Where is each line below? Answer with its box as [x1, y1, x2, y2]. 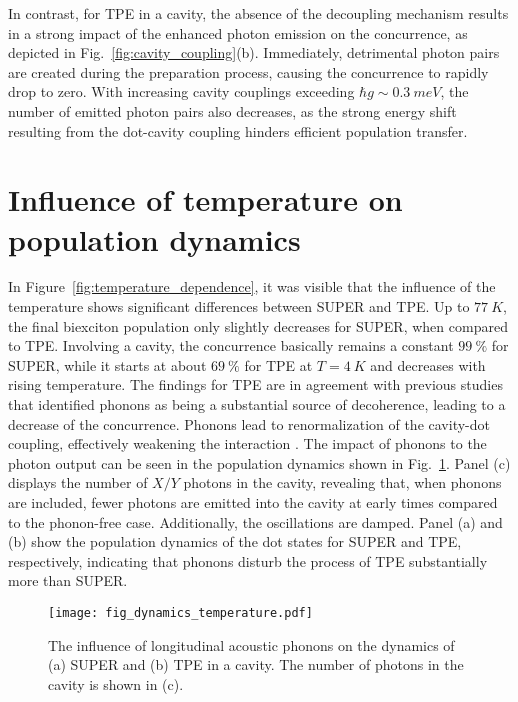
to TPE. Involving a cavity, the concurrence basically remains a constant [8, 335, 454, 356]
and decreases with [370, 354, 486, 375]
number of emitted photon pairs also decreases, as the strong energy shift [8, 100, 457, 121]
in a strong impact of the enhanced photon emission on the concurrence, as [8, 22, 468, 43]
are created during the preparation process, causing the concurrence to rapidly [8, 61, 489, 82]
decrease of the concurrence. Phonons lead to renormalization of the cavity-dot [8, 413, 490, 434]
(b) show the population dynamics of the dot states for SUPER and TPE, [8, 531, 462, 552]
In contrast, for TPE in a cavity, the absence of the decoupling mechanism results [8, 3, 509, 23]
